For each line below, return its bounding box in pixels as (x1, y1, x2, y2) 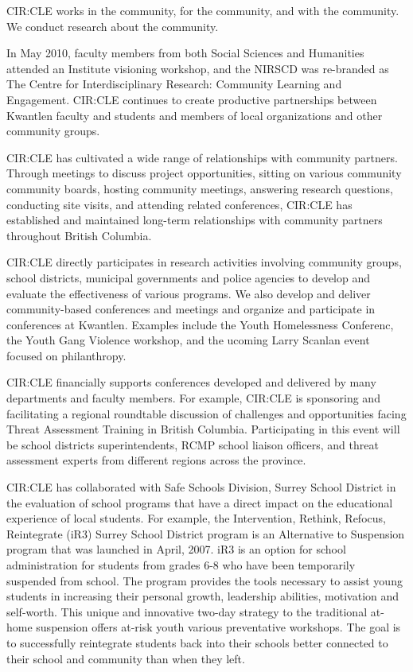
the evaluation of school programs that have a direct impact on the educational (6, 494, 393, 511)
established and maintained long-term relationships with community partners (6, 212, 383, 228)
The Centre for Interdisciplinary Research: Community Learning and (6, 76, 342, 92)
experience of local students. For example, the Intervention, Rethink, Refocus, (6, 510, 386, 526)
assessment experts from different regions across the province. (6, 452, 306, 468)
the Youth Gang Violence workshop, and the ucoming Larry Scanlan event (6, 332, 370, 348)
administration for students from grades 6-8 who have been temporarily (6, 557, 356, 573)
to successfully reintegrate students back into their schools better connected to (6, 634, 388, 651)
